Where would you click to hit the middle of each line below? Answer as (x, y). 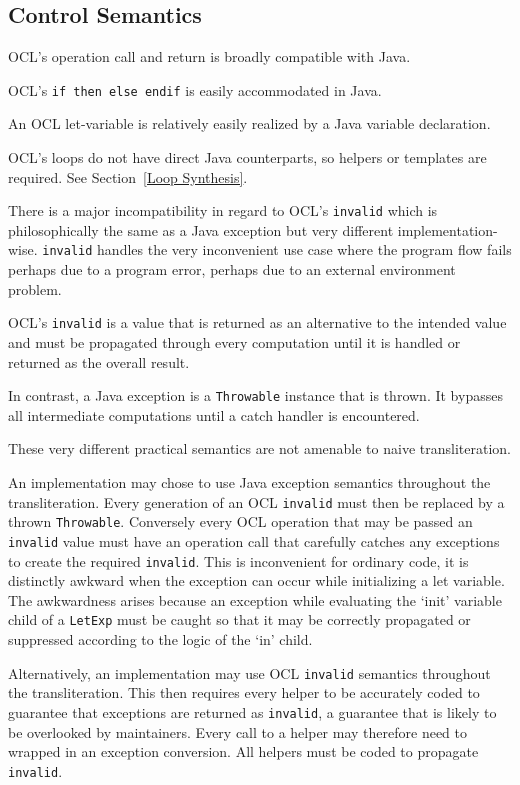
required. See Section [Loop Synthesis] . (128, 176)
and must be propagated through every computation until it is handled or (234, 341)
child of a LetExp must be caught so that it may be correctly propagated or (239, 619)
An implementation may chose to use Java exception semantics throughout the (249, 482)
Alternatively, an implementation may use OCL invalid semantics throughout (249, 672)
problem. (35, 288)
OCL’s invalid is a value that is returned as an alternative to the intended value (257, 322)
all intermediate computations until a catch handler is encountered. (214, 414)
